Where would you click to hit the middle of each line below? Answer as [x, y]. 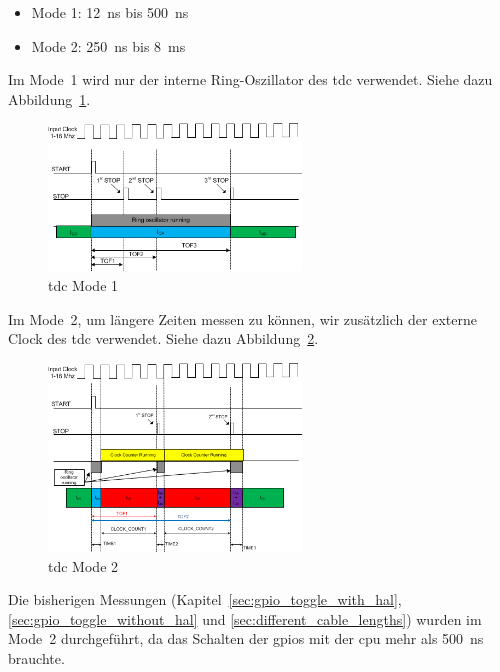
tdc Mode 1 [83, 284]
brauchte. [36, 657]
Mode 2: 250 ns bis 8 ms [108, 45]
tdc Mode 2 [83, 565]
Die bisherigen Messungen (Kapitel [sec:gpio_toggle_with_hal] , [205, 599]
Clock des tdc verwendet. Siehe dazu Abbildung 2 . [163, 338]
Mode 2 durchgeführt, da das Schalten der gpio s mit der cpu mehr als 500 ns [246, 638]
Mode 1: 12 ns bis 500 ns [110, 12]
